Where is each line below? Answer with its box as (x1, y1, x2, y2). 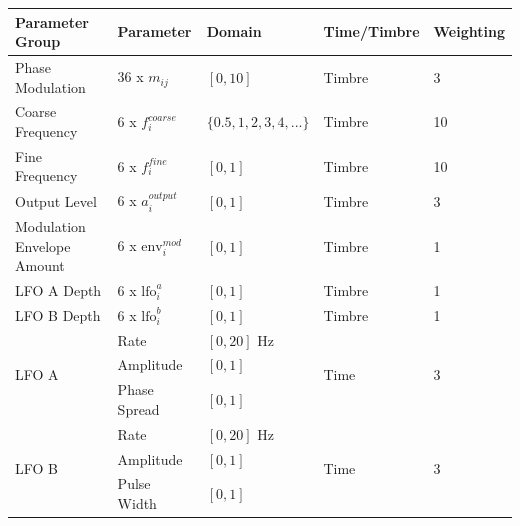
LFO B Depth (15, 304, 101, 325)
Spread (117, 398, 160, 419)
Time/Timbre (323, 21, 420, 42)
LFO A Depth (15, 279, 102, 300)
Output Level (15, 190, 97, 211)
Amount (15, 255, 65, 276)
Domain (206, 21, 262, 42)
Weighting (433, 21, 505, 42)
